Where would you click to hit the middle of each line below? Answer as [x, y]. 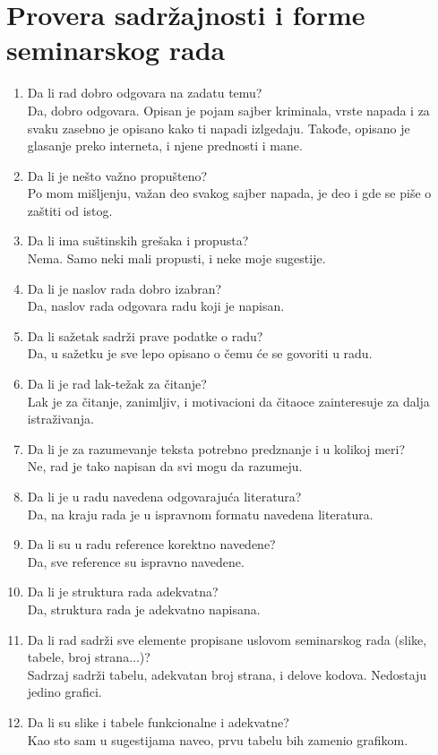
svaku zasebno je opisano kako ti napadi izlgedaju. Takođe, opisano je [219, 128]
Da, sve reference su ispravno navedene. [136, 561]
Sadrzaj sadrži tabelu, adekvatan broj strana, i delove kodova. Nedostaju [227, 674]
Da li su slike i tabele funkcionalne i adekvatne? [158, 721]
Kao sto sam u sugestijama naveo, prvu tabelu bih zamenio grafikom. [218, 739]
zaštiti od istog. [70, 210]
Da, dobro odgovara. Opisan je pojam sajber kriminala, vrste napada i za [228, 110]
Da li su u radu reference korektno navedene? [151, 544]
